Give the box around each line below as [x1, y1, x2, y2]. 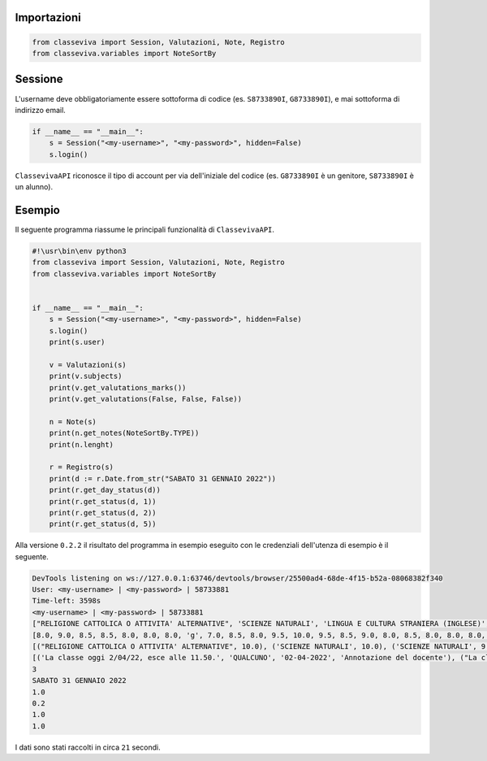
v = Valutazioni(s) [49, 360, 127, 369]
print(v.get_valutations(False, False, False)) [49, 394, 243, 403]
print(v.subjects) [49, 372, 123, 381]
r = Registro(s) [49, 463, 114, 472]
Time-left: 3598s [32, 596, 101, 606]
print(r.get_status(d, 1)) [49, 497, 157, 506]
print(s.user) [49, 337, 106, 347]
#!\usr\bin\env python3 [32, 246, 127, 255]
